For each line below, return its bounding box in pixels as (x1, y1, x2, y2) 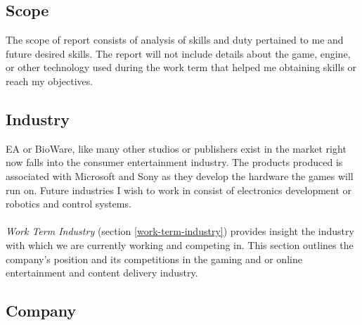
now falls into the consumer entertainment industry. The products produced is (6, 155, 343, 170)
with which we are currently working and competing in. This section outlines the (6, 237, 354, 252)
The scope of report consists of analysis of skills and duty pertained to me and (6, 32, 344, 47)
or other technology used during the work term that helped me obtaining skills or (6, 60, 357, 75)
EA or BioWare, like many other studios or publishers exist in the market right (6, 141, 347, 155)
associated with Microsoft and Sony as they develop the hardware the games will (6, 168, 354, 183)
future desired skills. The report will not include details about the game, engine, (6, 46, 351, 60)
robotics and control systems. (6, 196, 131, 211)
